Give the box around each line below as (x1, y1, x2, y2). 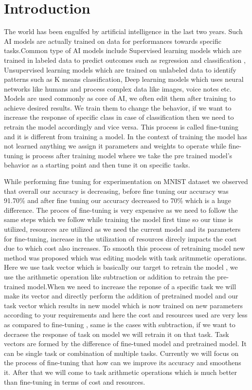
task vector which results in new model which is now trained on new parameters (4, 300, 243, 310)
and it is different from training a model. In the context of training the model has (4, 131, 248, 141)
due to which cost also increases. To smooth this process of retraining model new (4, 243, 245, 253)
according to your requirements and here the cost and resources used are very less (4, 310, 248, 320)
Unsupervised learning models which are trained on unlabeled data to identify (4, 64, 236, 74)
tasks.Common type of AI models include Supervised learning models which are (4, 45, 242, 56)
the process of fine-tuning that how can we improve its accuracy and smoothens (4, 357, 241, 368)
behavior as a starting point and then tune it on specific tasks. (4, 160, 190, 170)
